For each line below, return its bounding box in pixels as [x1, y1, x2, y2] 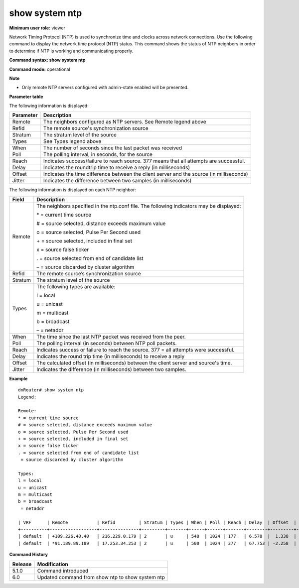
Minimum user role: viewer [9, 25, 66, 31]
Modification [37, 561, 68, 568]
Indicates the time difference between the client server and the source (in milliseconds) [43, 171, 249, 178]
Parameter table [9, 94, 43, 100]
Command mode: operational [9, 66, 70, 72]
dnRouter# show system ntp [18, 387, 84, 393]
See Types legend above [43, 138, 102, 145]
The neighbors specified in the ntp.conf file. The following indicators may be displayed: [36, 202, 241, 209]
